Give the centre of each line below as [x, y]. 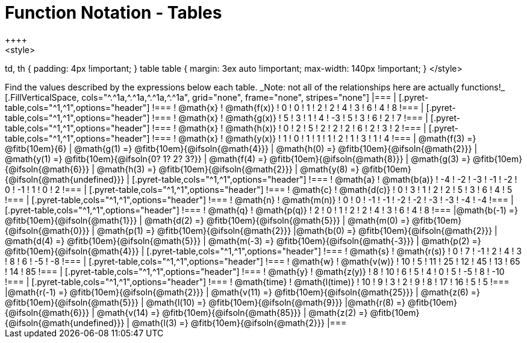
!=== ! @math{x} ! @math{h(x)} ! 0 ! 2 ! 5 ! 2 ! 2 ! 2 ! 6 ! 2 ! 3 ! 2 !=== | [289, 128]
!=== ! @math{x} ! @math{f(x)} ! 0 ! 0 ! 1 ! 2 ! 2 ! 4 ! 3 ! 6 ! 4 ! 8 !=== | [288, 107]
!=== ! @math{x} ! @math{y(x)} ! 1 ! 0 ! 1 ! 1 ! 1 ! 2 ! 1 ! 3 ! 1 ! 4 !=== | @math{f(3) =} [314, 138]
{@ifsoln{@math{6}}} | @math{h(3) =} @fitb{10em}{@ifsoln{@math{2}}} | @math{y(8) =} [182, 169]
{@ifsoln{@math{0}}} [47, 230]
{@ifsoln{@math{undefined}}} [65, 179]
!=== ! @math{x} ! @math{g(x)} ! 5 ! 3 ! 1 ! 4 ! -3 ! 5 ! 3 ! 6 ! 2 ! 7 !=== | [290, 118]
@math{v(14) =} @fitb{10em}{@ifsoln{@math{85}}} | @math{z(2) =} [232, 312]
